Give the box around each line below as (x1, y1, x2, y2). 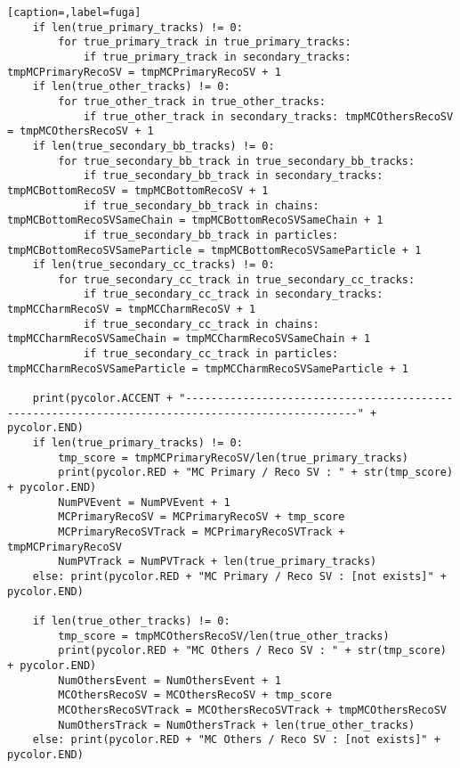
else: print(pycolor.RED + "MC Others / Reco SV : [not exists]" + (32, 733, 440, 747)
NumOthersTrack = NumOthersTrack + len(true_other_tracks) (58, 718, 416, 731)
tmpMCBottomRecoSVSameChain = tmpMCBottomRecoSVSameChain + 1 (7, 214, 383, 227)
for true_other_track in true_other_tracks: (58, 94, 326, 108)
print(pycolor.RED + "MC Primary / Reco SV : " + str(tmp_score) (58, 466, 454, 479)
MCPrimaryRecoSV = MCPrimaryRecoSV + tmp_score (58, 511, 345, 524)
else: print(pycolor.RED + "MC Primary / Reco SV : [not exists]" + (32, 569, 447, 583)
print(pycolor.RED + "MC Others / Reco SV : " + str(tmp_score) (58, 644, 447, 658)
